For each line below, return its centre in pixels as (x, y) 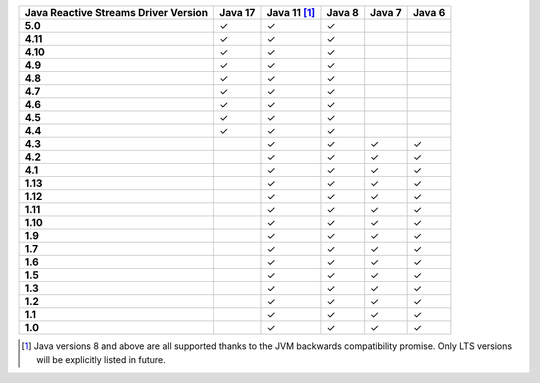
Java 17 (237, 12)
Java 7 (386, 12)
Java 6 (429, 12)
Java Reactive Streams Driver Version (116, 12)
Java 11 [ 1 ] (291, 12)
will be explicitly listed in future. (101, 360)
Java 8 (342, 12)
